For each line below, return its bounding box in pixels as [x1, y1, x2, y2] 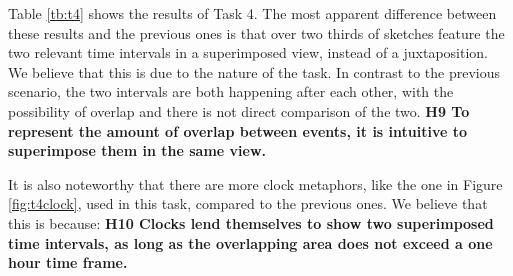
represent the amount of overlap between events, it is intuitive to [8, 120, 468, 141]
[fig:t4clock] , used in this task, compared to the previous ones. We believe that [8, 193, 488, 214]
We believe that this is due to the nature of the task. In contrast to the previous [8, 61, 501, 82]
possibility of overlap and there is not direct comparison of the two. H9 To [8, 100, 470, 121]
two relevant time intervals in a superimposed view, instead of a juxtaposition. [8, 42, 489, 63]
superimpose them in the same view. [8, 140, 266, 161]
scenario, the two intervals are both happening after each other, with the [8, 81, 454, 102]
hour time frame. [8, 252, 128, 273]
